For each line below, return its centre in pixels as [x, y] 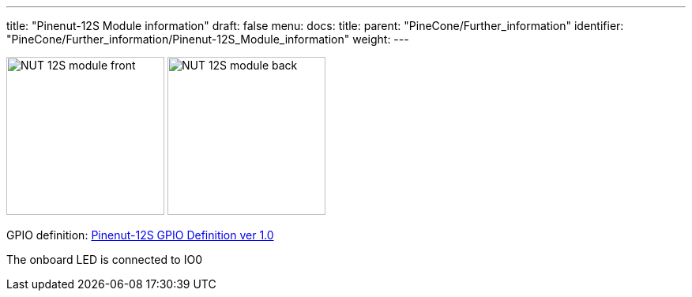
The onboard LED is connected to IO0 [104, 259]
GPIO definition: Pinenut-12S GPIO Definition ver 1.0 [140, 235]
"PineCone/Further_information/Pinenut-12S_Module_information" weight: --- [208, 39]
